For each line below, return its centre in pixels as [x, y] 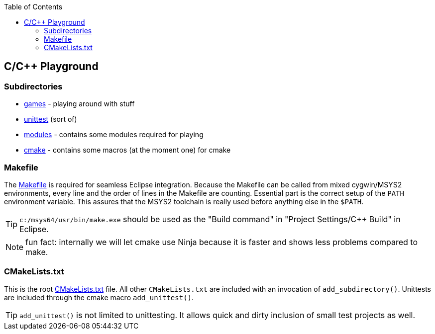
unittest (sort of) [51, 119]
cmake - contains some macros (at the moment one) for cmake [127, 150]
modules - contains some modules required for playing [114, 135]
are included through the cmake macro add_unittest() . [99, 297]
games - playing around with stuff [79, 104]
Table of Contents [33, 7]
